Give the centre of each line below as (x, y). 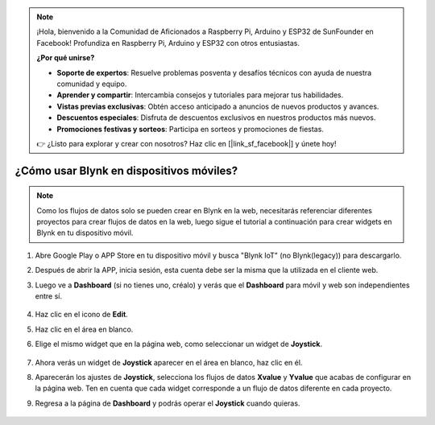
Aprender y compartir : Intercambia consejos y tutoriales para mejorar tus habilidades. (200, 95)
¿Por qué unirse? (66, 58)
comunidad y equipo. (92, 84)
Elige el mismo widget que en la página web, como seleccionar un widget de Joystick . (178, 344)
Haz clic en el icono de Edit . (81, 315)
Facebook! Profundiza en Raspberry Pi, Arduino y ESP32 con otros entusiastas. (168, 43)
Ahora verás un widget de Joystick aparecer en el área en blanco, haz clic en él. (169, 362)
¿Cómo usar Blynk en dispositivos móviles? (126, 170)
